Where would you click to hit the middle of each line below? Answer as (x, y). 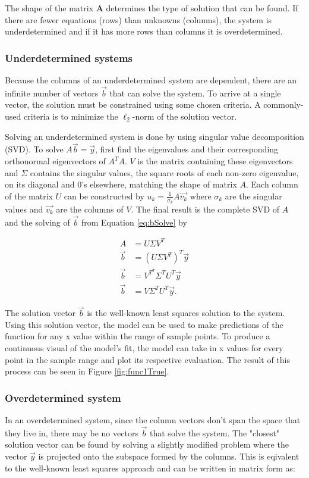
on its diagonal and (40, 184)
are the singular (253, 196)
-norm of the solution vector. (185, 116)
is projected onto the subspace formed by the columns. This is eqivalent (169, 456)
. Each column (272, 184)
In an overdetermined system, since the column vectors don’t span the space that (153, 419)
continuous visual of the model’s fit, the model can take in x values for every (144, 347)
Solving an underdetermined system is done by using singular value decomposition (154, 136)
